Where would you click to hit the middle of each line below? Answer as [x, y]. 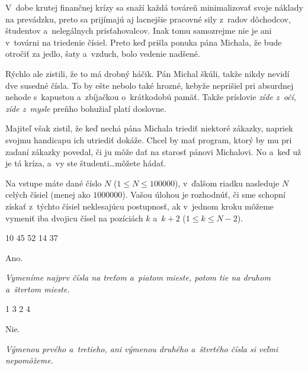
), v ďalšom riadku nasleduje [227, 183]
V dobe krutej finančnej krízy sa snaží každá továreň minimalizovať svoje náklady [154, 7]
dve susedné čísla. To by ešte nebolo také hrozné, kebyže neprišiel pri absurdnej [150, 85]
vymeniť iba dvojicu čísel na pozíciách [74, 218]
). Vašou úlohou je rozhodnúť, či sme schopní [204, 194]
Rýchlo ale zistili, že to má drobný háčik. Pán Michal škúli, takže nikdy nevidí [147, 73]
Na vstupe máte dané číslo [54, 183]
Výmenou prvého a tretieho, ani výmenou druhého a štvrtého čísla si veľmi [142, 348]
